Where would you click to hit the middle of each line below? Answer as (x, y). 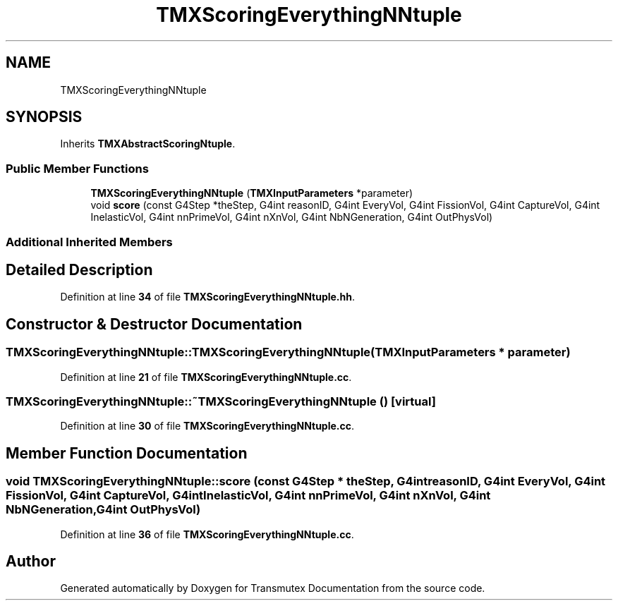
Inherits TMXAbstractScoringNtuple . (148, 144)
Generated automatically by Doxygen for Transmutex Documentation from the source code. (273, 588)
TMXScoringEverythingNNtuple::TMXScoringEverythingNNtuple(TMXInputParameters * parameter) (288, 352)
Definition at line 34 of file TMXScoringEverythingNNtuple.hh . (208, 297)
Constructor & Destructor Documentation (154, 324)
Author (31, 562)
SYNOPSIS (44, 117)
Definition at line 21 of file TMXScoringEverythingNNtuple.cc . (206, 377)
